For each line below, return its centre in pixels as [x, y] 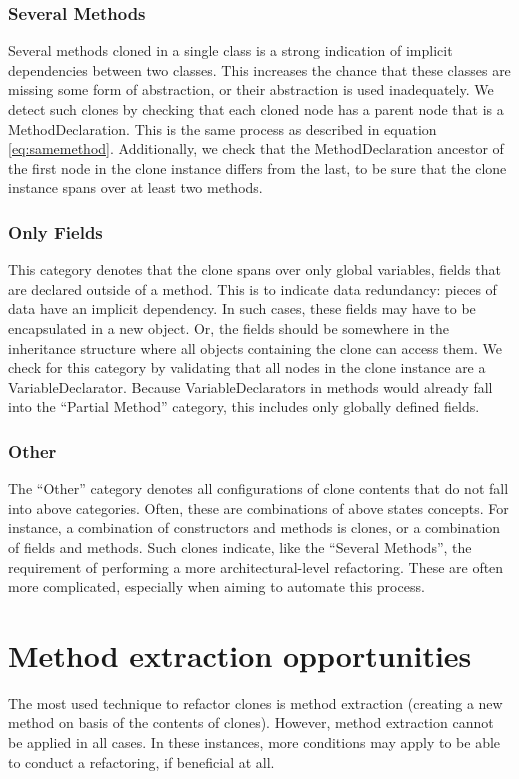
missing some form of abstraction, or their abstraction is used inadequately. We [251, 89]
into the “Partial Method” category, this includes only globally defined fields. [244, 406]
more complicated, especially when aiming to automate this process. [216, 586]
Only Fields [55, 231]
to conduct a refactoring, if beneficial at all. [141, 761]
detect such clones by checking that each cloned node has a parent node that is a [256, 109]
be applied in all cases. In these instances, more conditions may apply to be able [254, 742]
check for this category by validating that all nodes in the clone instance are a [247, 367]
